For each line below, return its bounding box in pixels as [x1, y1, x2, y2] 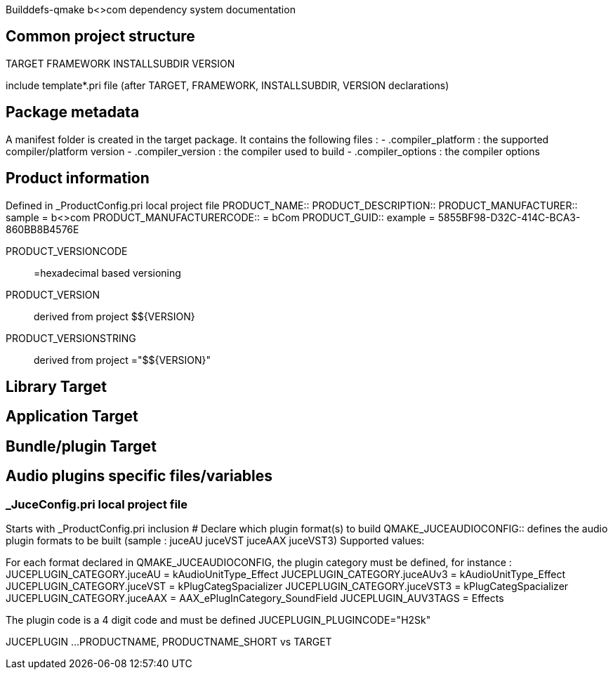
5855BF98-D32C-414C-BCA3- [437, 211, 581, 223]
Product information [6, 169, 150, 188]
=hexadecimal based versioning [34, 266, 181, 279]
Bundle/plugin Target [6, 437, 157, 455]
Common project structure [6, 27, 195, 46]
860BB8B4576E [6, 223, 79, 235]
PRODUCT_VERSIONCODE [6, 244, 128, 257]
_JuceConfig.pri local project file [6, 497, 188, 511]
